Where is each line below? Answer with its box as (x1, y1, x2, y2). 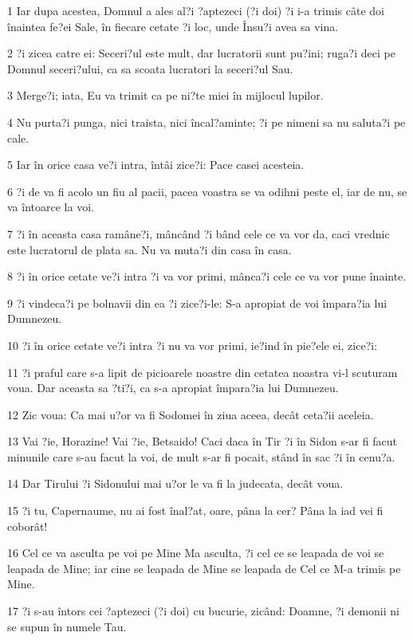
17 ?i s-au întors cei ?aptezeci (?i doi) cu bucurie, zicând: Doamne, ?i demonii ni (7, 603, 399, 619)
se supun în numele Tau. (7, 618, 127, 634)
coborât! (7, 517, 48, 534)
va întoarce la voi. (7, 198, 94, 215)
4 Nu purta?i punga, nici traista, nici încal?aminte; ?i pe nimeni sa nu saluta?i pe (7, 113, 406, 130)
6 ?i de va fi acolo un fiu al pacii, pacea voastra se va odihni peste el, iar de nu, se (7, 183, 407, 199)
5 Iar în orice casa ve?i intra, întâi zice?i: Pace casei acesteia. (7, 156, 305, 173)
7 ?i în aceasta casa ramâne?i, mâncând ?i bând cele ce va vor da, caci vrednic (7, 225, 390, 241)
